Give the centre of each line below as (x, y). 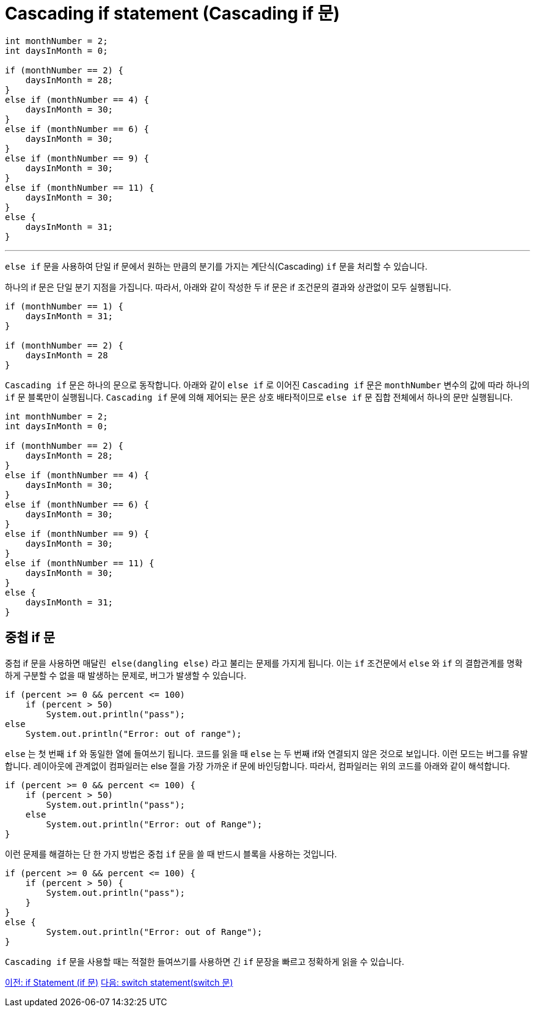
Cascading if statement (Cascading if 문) (173, 13)
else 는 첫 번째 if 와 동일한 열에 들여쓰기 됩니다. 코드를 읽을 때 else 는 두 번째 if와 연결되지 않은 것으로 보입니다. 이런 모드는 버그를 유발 (267, 753)
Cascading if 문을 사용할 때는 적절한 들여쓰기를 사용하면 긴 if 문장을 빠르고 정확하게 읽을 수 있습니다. (205, 961)
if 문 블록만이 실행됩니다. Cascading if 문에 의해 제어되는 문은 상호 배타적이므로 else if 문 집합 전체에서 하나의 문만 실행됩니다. (259, 397)
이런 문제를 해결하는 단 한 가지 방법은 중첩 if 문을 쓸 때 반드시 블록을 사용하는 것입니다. (171, 854)
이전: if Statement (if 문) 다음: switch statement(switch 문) (119, 982)
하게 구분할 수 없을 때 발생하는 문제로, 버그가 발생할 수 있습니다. (126, 675)
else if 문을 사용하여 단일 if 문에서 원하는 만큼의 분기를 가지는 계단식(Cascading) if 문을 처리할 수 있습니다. (216, 266)
